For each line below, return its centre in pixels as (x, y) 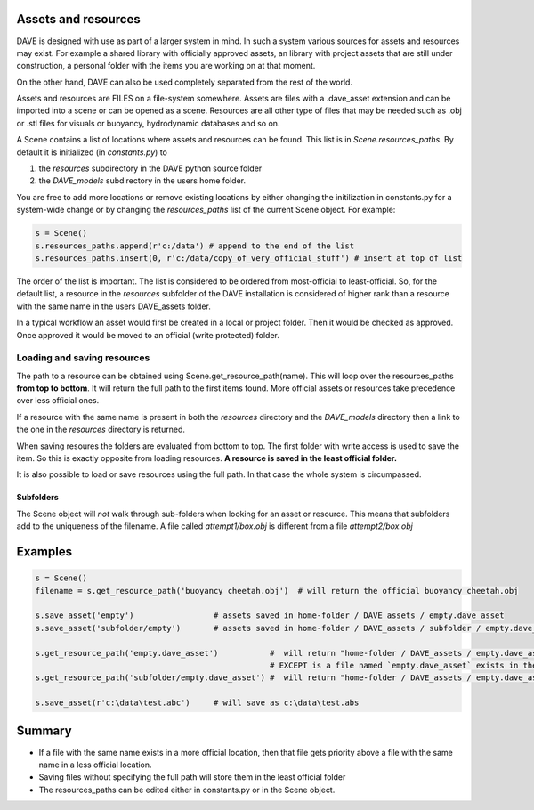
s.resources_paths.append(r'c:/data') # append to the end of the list (195, 246)
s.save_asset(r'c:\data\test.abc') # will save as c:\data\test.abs (197, 703)
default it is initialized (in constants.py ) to (92, 152)
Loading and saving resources (83, 358)
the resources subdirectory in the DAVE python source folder (150, 168)
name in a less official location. (95, 765)
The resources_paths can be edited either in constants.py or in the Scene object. (187, 790)
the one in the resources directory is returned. (101, 429)
